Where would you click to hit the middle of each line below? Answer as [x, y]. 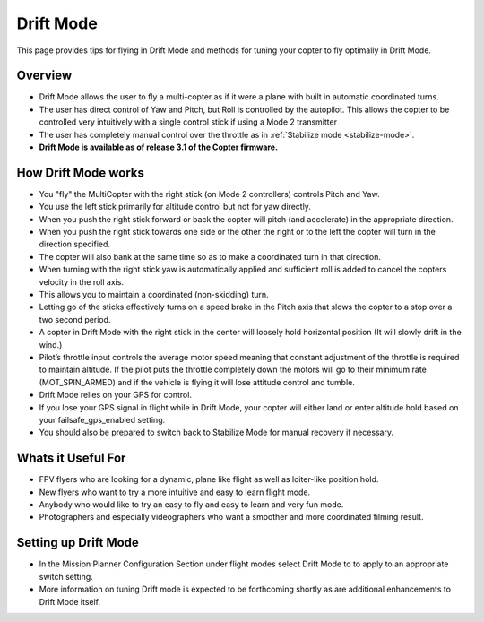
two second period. [75, 319]
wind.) [51, 344]
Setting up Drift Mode [78, 543]
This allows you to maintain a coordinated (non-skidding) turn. [154, 295]
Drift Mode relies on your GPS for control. [116, 395]
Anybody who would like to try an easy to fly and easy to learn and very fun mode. [191, 505]
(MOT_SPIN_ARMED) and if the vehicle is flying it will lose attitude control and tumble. [197, 382]
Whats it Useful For [71, 458]
